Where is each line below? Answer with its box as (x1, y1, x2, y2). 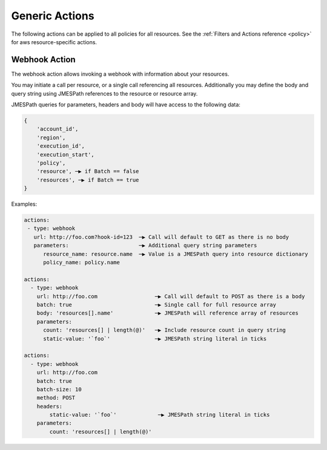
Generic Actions (11, 9, 94, 22)
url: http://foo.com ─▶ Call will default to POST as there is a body (36, 293, 305, 299)
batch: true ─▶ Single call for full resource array (36, 301, 277, 308)
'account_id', (36, 126, 79, 132)
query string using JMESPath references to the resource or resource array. (11, 90, 198, 97)
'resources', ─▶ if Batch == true (36, 176, 139, 183)
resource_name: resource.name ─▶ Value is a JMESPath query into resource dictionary (43, 250, 308, 257)
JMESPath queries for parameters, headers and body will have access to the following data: (11, 101, 240, 108)
